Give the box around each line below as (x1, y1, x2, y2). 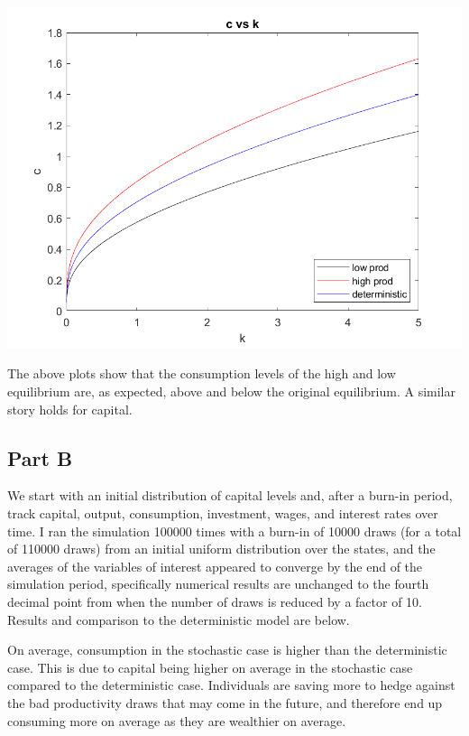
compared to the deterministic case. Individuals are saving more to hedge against (7, 675, 455, 694)
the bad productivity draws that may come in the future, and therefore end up (7, 693, 443, 712)
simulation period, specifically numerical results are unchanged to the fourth (7, 574, 429, 593)
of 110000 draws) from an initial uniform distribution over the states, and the (7, 539, 436, 558)
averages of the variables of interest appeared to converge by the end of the (7, 556, 423, 575)
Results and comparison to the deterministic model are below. (7, 610, 350, 629)
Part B (7, 443, 73, 471)
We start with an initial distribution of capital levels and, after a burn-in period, (7, 486, 453, 505)
